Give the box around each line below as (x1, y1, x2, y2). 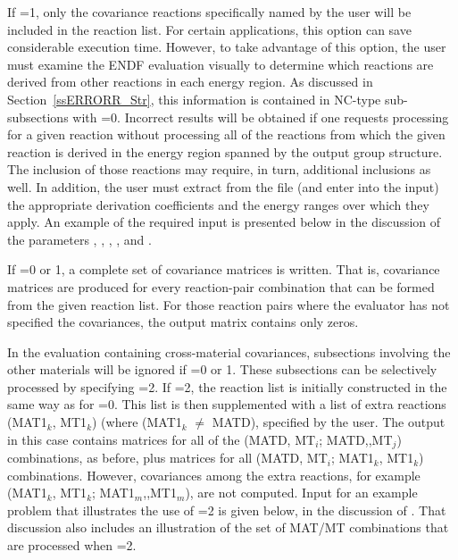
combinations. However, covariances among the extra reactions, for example (7, 465, 421, 484)
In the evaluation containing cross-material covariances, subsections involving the (7, 342, 451, 361)
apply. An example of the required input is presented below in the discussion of (7, 213, 441, 231)
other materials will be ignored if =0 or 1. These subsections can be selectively (7, 360, 437, 379)
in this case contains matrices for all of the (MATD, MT (7, 430, 316, 448)
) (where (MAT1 (92, 413, 182, 431)
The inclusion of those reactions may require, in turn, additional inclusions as (7, 160, 431, 179)
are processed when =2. (7, 536, 137, 555)
